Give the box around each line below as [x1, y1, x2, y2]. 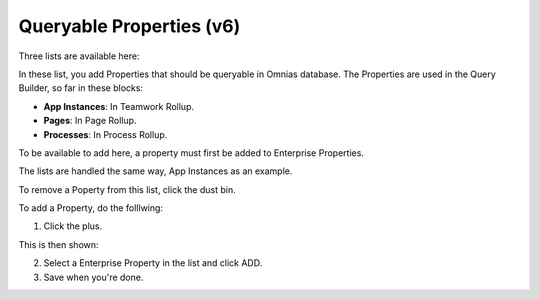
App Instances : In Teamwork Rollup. [43, 100, 195, 112]
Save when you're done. [43, 271, 144, 283]
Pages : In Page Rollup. [43, 115, 137, 127]
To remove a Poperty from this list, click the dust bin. [18, 183, 236, 195]
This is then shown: [18, 238, 99, 250]
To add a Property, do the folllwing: [18, 202, 164, 214]
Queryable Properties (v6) [18, 15, 241, 37]
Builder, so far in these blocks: [18, 82, 144, 94]
